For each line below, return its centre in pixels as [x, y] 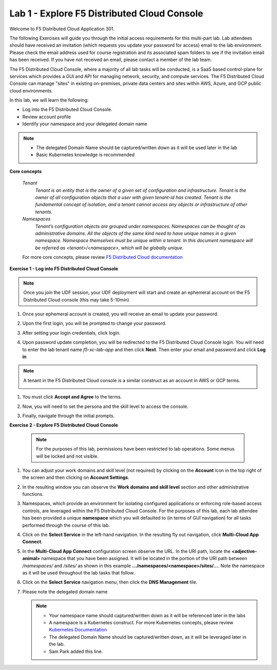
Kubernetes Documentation [78, 630]
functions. [33, 494]
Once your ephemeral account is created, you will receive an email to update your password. [120, 314]
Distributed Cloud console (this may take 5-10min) [76, 300]
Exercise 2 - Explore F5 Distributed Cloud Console [64, 425]
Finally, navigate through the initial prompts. [68, 416]
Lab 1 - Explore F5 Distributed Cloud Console [106, 13]
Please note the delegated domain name [65, 591]
